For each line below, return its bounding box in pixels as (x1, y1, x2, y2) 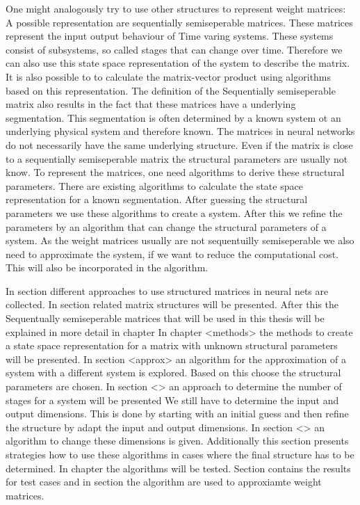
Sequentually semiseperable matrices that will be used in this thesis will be (6, 311, 325, 326)
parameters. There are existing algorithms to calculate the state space (6, 178, 303, 193)
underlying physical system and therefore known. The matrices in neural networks (6, 124, 355, 138)
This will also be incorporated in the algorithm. (6, 260, 208, 275)
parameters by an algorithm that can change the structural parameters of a (6, 219, 327, 234)
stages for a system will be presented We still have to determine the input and (6, 392, 339, 407)
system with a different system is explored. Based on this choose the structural (6, 365, 341, 380)
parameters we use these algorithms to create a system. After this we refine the (6, 205, 343, 220)
